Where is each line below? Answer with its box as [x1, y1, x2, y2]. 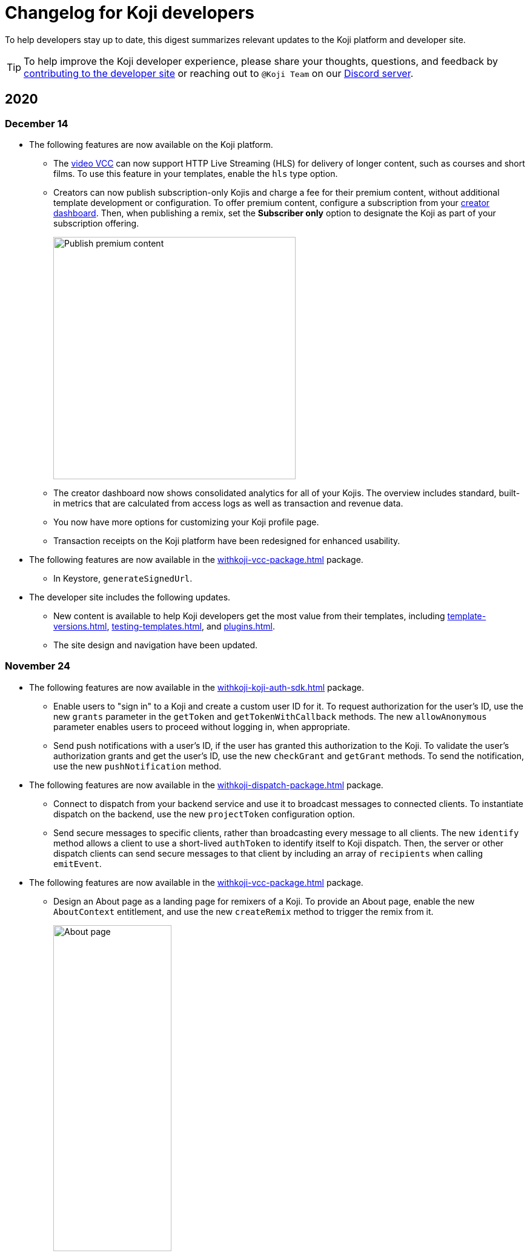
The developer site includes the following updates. [29, 591, 231, 602]
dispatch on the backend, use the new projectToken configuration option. [53, 808, 355, 819]
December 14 [5, 117, 68, 130]
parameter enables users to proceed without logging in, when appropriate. [53, 721, 350, 732]
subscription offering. [53, 218, 139, 228]
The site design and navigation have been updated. [53, 639, 258, 650]
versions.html [53, 620, 107, 631]
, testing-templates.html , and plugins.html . [107, 620, 276, 631]
